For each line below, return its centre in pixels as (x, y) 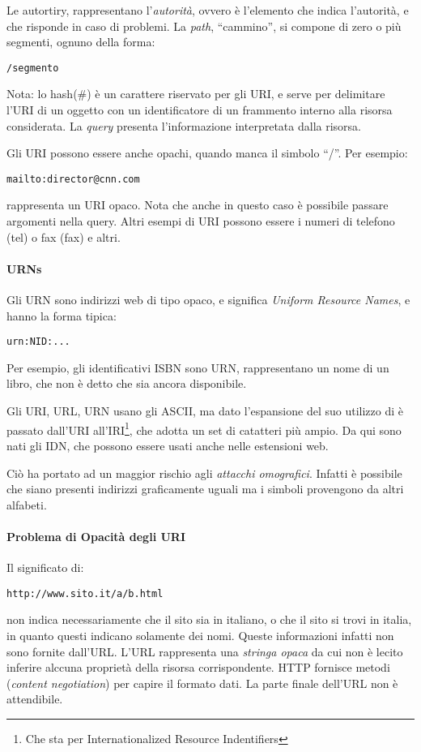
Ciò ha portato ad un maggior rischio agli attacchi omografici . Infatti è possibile (204, 473)
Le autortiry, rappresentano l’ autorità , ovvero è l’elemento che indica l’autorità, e (208, 10)
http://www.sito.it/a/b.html (85, 593)
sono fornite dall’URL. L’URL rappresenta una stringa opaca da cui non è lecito (205, 651)
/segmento (33, 68)
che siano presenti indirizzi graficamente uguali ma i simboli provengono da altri (205, 489)
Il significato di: (45, 567)
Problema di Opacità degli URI (96, 536)
